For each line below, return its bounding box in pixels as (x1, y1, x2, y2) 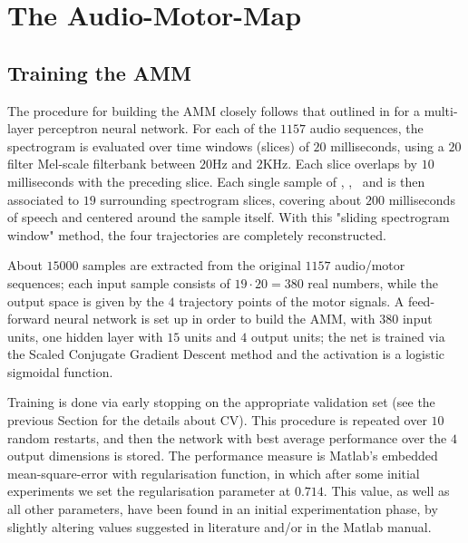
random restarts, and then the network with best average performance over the (7, 428, 447, 447)
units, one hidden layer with (7, 326, 163, 345)
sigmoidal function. (7, 362, 113, 381)
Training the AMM (7, 58, 191, 86)
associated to (7, 189, 80, 208)
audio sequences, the (309, 119, 424, 138)
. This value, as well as (323, 481, 450, 500)
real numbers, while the (307, 273, 439, 292)
